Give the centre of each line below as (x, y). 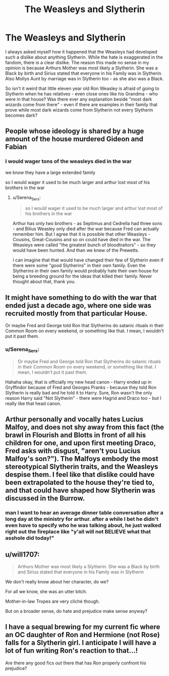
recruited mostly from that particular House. (76, 313)
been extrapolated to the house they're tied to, (80, 483)
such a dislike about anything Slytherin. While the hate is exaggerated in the (84, 57)
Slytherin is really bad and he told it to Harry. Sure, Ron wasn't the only (79, 392)
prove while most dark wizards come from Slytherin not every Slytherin (79, 110)
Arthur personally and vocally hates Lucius (74, 419)
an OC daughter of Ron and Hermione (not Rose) (82, 635)
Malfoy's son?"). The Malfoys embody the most (82, 459)
